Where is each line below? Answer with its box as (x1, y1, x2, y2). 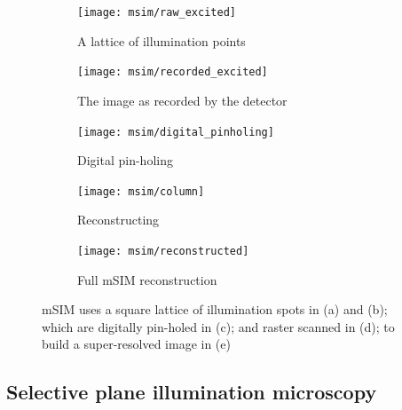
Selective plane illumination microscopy (6, 378, 377, 406)
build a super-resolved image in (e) (42, 335, 231, 353)
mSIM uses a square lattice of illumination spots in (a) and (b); (42, 300, 388, 319)
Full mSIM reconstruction (77, 270, 217, 288)
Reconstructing (77, 210, 160, 229)
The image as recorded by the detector (77, 91, 288, 109)
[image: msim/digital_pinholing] (77, 125, 274, 138)
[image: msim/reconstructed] (77, 245, 249, 257)
